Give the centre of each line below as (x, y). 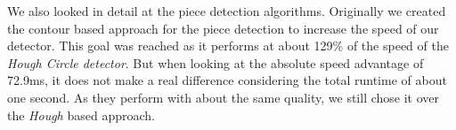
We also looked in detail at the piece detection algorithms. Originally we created (227, 11)
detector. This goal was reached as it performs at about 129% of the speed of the (228, 46)
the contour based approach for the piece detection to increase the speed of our (223, 28)
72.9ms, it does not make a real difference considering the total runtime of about (227, 80)
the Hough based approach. (81, 115)
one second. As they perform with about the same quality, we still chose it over (224, 97)
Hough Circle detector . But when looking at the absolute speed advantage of (216, 62)
